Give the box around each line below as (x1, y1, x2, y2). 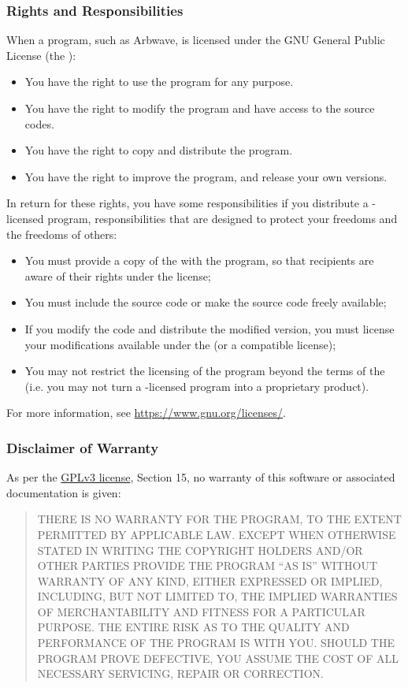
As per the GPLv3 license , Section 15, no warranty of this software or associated (6, 469, 395, 485)
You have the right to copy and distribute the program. (24, 142, 293, 158)
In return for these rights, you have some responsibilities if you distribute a (6, 195, 369, 211)
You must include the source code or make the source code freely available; (24, 294, 387, 311)
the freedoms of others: (6, 225, 117, 242)
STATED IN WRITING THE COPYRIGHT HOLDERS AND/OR (37, 541, 363, 558)
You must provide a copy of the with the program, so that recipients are (24, 252, 374, 269)
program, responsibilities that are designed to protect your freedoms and (47, 210, 398, 226)
